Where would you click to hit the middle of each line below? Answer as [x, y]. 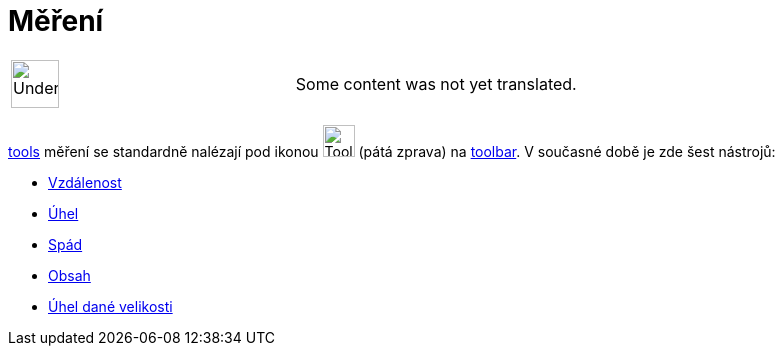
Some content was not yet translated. [436, 83]
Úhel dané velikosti [110, 306]
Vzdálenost [85, 182]
